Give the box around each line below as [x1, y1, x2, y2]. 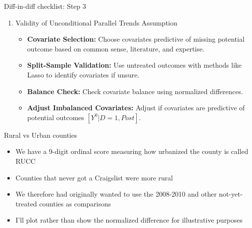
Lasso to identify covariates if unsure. [27, 69, 140, 79]
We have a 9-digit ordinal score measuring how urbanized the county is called [15, 146, 249, 156]
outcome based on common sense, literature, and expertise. [27, 43, 204, 53]
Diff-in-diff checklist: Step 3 [4, 1, 86, 11]
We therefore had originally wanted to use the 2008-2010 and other [15, 189, 217, 199]
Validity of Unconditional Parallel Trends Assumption [15, 17, 177, 27]
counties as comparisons [39, 198, 111, 208]
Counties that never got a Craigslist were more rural [15, 172, 173, 182]
